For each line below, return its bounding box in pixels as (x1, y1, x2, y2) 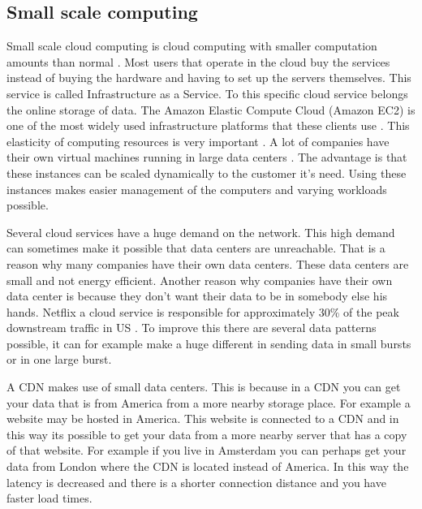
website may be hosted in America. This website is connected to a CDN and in (6, 410, 399, 427)
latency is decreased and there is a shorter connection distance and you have (6, 473, 386, 490)
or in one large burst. (6, 351, 112, 368)
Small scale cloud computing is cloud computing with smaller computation (6, 37, 377, 54)
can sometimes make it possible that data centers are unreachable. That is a (6, 239, 385, 257)
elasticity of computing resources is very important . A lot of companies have (6, 132, 390, 149)
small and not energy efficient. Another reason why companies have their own (6, 271, 393, 288)
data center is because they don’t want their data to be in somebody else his (6, 287, 388, 304)
